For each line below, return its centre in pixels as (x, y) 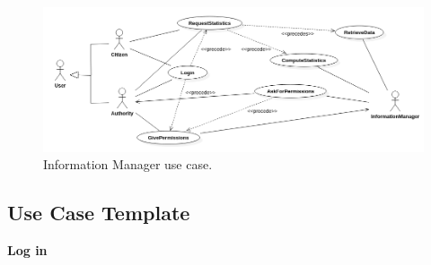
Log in (27, 249)
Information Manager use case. (128, 164)
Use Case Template (99, 213)
